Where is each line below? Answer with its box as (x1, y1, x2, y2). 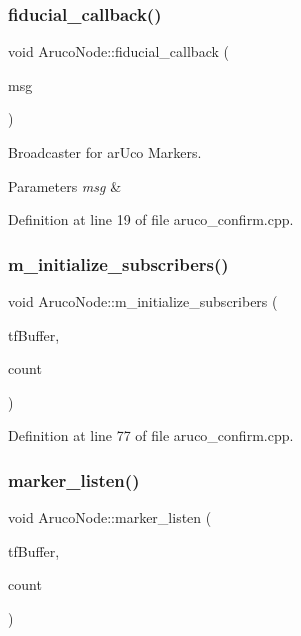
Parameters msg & (8, 175, 122, 196)
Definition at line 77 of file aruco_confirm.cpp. (8, 425, 294, 446)
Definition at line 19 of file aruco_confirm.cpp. (8, 209, 294, 230)
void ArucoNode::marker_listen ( (8, 507, 212, 528)
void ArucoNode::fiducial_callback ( (8, 41, 229, 62)
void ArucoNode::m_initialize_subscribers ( (8, 291, 278, 311)
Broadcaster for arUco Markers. (8, 142, 202, 162)
